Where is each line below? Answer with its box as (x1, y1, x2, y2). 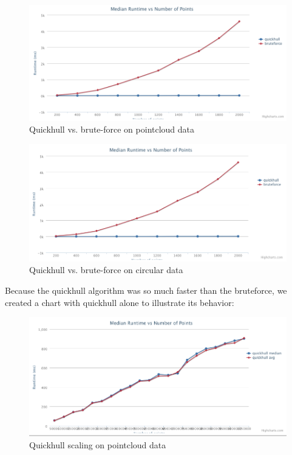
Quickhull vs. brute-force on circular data (29, 263, 183, 276)
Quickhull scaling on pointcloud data (29, 438, 166, 451)
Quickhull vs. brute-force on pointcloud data (29, 123, 195, 136)
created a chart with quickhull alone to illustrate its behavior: (5, 296, 234, 308)
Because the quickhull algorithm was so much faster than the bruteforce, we (5, 284, 287, 297)
